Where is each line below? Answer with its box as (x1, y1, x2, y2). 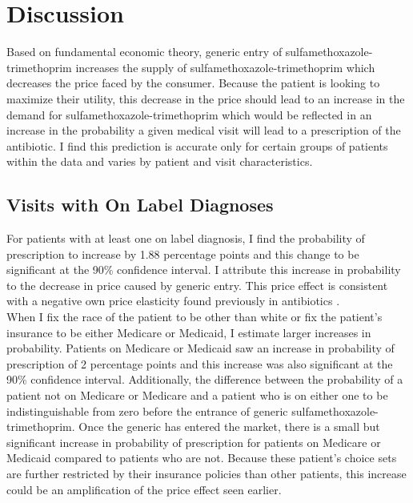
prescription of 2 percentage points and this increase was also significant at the (6, 355, 393, 372)
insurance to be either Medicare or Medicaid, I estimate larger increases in (6, 324, 371, 340)
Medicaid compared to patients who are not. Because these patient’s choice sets (6, 449, 397, 466)
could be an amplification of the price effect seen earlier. (6, 481, 282, 497)
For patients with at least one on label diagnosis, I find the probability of (6, 230, 365, 247)
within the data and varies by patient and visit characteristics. (6, 153, 313, 170)
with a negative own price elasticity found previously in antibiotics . (6, 292, 340, 309)
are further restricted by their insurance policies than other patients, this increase (6, 465, 407, 481)
